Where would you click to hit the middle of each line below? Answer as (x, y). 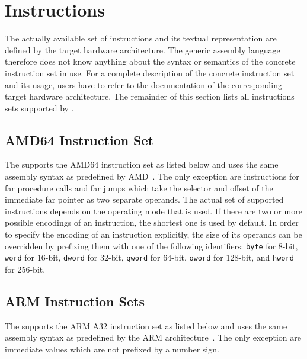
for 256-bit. (25, 269)
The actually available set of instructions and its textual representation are (141, 38)
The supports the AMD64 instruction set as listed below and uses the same (142, 164)
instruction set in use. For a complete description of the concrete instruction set (150, 73)
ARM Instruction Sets (75, 301)
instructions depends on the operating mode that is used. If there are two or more (153, 211)
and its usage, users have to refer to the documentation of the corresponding (144, 84)
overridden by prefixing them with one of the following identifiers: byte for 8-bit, (151, 246)
